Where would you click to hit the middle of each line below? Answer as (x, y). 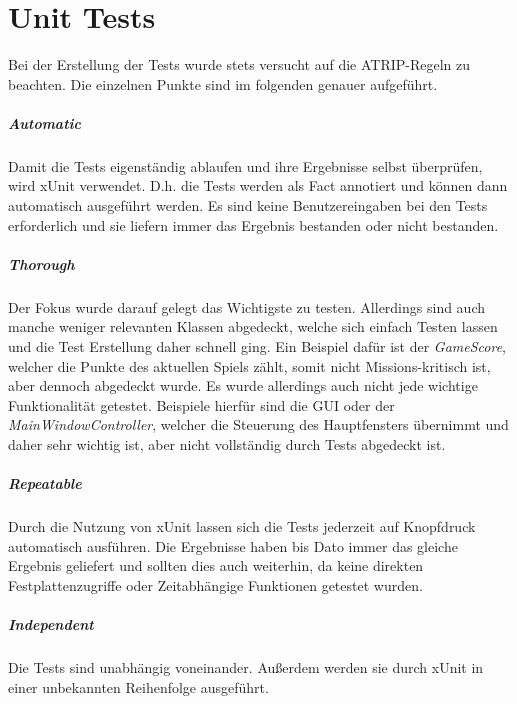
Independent (51, 624)
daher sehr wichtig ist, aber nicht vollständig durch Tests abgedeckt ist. (227, 443)
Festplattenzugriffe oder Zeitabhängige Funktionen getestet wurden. (215, 584)
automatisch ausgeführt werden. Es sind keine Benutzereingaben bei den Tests (248, 205)
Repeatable (45, 483)
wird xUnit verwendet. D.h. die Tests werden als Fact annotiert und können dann (258, 185)
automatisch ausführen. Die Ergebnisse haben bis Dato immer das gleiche (233, 545)
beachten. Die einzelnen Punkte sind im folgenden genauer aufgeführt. (223, 83)
